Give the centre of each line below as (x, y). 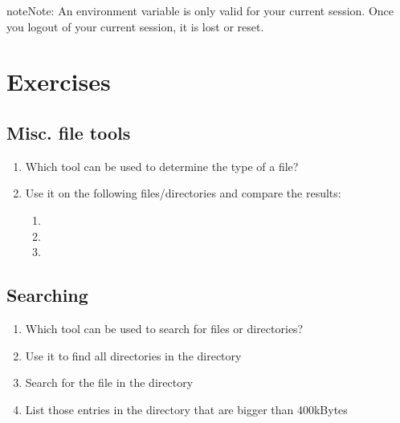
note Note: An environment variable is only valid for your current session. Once (200, 10)
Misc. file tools (69, 132)
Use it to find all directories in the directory (133, 355)
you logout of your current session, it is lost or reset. (135, 26)
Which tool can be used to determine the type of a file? (162, 166)
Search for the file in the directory (109, 382)
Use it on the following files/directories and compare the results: (183, 193)
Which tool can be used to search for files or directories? (164, 328)
